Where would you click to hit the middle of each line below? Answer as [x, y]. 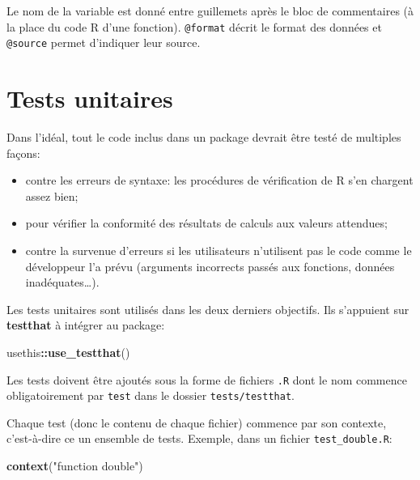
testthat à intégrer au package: [86, 325]
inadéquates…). [62, 282]
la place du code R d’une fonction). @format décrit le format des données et [194, 26]
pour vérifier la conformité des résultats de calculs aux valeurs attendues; [206, 223]
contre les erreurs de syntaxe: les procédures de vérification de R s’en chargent [219, 180]
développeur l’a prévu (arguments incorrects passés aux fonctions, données [210, 266]
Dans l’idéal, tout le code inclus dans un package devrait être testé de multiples [204, 137]
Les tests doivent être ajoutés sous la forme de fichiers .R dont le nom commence [207, 379]
